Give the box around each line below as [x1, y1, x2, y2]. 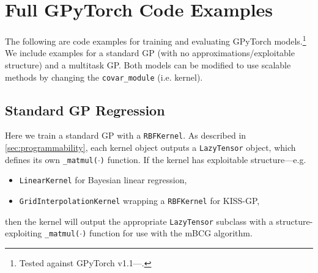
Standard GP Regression [5, 100, 165, 119]
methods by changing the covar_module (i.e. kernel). [5, 70, 203, 83]
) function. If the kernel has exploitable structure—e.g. [100, 153, 306, 166]
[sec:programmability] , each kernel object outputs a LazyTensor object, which [5, 141, 296, 154]
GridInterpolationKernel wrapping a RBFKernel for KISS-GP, [19, 194, 260, 207]
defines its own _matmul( [5, 153, 98, 166]
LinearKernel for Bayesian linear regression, [19, 173, 187, 186]
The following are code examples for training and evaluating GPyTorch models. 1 [5, 33, 306, 47]
